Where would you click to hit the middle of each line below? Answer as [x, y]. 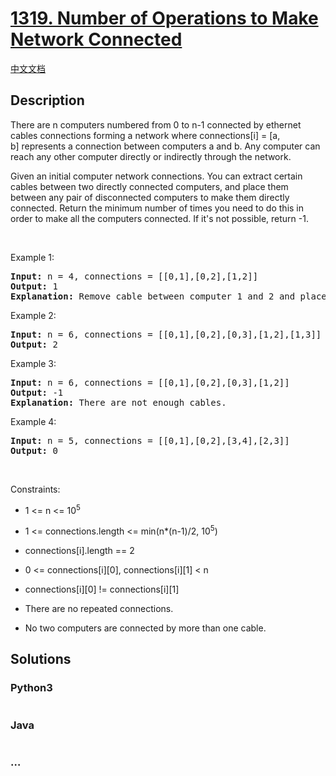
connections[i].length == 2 [79, 551]
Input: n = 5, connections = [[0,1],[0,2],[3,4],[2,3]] [150, 440]
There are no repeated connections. [99, 609]
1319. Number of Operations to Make [164, 18]
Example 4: [33, 421]
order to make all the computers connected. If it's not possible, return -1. [159, 218]
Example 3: [33, 363]
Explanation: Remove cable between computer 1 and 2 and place [168, 296]
